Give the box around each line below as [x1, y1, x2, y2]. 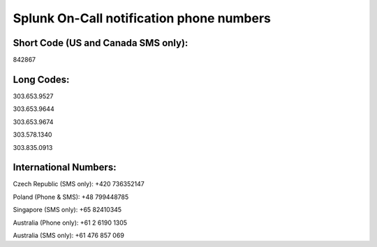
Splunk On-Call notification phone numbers [13, 10, 272, 26]
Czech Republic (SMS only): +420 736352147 [13, 180, 145, 188]
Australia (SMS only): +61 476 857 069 [13, 231, 125, 239]
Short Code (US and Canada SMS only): [13, 37, 188, 49]
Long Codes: [13, 73, 70, 85]
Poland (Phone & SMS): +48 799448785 [13, 193, 129, 201]
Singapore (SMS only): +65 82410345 [13, 206, 122, 214]
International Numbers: [13, 161, 117, 174]
